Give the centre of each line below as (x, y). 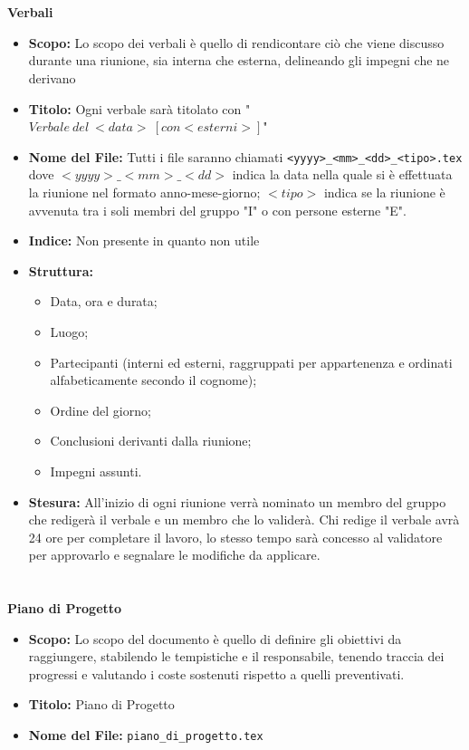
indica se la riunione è (384, 192)
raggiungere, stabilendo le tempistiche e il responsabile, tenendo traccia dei (236, 656)
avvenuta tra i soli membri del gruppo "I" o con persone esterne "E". (217, 210)
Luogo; (69, 331)
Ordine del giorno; (100, 410)
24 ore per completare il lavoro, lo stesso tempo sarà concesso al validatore (235, 537)
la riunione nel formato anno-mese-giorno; (144, 192)
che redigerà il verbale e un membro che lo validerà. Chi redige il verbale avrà (244, 519)
